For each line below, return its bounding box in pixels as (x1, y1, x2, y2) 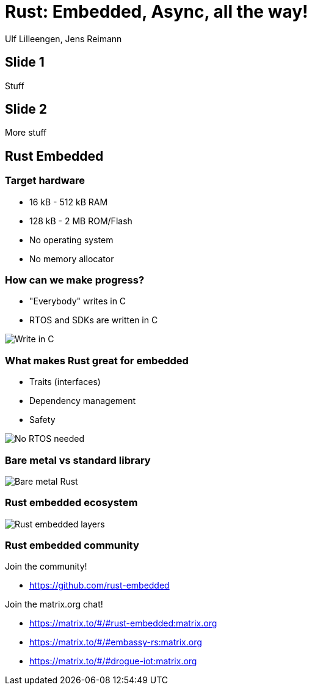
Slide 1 (5, 54, 45, 70)
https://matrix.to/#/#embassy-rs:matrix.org (29, 637, 202, 648)
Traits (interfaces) (29, 376, 101, 387)
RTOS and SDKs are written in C (29, 315, 158, 326)
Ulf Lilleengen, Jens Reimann (5, 33, 122, 44)
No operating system (29, 234, 114, 245)
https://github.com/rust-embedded (29, 580, 170, 591)
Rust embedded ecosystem (5, 496, 138, 509)
